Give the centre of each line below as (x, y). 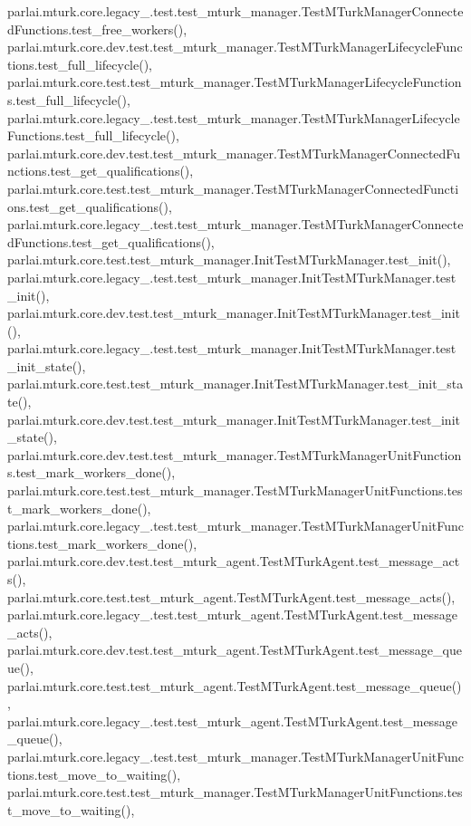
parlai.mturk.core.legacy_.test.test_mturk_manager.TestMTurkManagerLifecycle (234, 117)
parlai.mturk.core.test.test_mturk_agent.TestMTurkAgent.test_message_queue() (235, 685)
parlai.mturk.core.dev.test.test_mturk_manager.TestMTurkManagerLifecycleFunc (235, 47)
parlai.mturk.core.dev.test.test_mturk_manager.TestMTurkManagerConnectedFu (234, 153)
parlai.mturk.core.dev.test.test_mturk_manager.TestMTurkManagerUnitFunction (235, 454)
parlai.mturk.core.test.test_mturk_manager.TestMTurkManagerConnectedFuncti (233, 188)
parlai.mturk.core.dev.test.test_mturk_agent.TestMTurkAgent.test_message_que (235, 650)
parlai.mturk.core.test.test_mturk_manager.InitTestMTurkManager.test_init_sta (235, 384)
